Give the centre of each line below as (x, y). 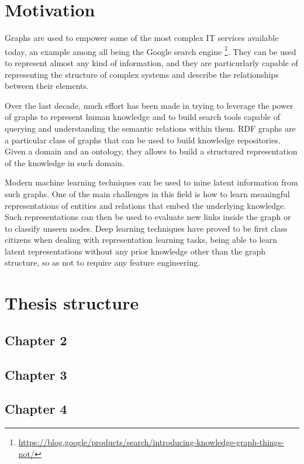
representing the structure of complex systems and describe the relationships (142, 74)
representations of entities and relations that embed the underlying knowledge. (146, 205)
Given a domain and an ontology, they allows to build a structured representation (151, 151)
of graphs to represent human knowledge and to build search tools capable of (143, 117)
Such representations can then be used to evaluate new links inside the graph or (148, 217)
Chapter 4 (36, 409)
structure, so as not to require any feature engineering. (103, 262)
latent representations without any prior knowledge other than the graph (135, 251)
